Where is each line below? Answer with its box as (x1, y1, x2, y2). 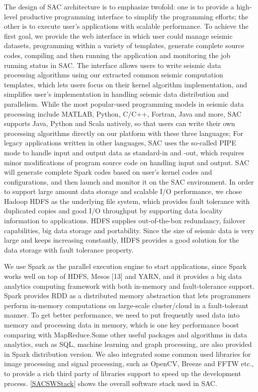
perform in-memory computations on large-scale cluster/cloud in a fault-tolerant (4, 300, 249, 310)
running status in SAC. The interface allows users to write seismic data (4, 60, 221, 70)
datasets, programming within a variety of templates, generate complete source (4, 40, 245, 51)
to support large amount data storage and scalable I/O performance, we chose (4, 186, 242, 196)
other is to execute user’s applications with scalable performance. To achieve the (4, 21, 249, 31)
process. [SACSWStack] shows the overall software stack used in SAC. (4, 378, 217, 388)
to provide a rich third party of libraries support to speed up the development (4, 368, 241, 378)
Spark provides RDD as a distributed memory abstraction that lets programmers (4, 290, 251, 301)
